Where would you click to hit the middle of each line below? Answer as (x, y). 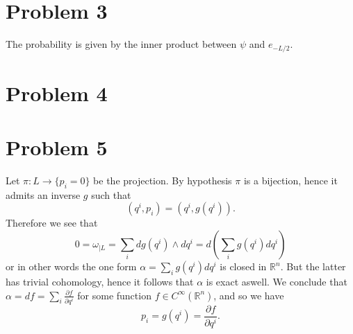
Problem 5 (57, 147)
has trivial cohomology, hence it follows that (100, 282)
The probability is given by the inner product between (121, 44)
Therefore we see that (52, 223)
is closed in (243, 266)
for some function (114, 295)
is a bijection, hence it (290, 181)
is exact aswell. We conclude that (277, 282)
